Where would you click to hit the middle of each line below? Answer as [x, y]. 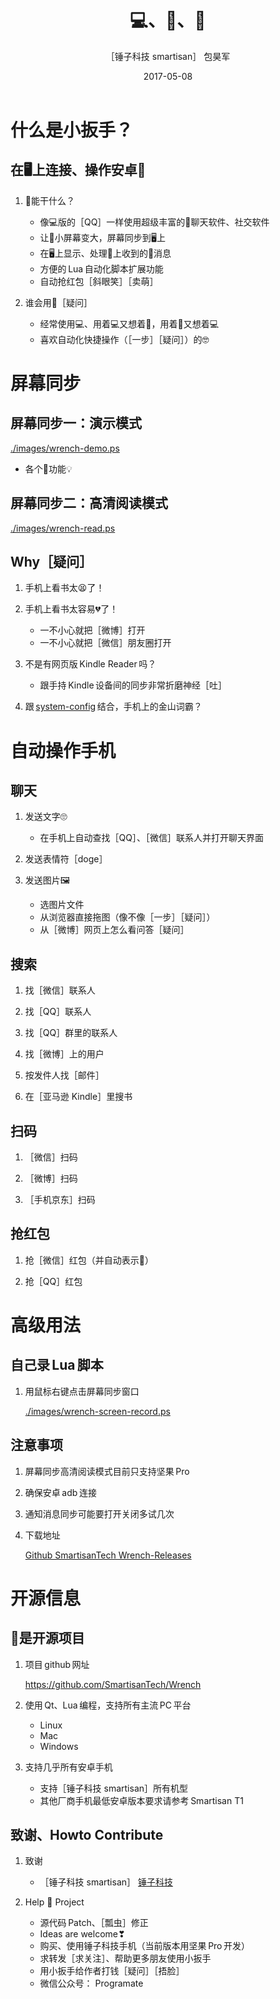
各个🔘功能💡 [48, 468]
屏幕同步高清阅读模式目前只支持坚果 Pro [107, 1471]
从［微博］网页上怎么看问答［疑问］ [114, 930]
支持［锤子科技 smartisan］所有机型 [114, 1788]
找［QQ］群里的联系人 [71, 1033]
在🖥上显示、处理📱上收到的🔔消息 [105, 253]
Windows [59, 1746]
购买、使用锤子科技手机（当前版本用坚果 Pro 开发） [145, 1946]
